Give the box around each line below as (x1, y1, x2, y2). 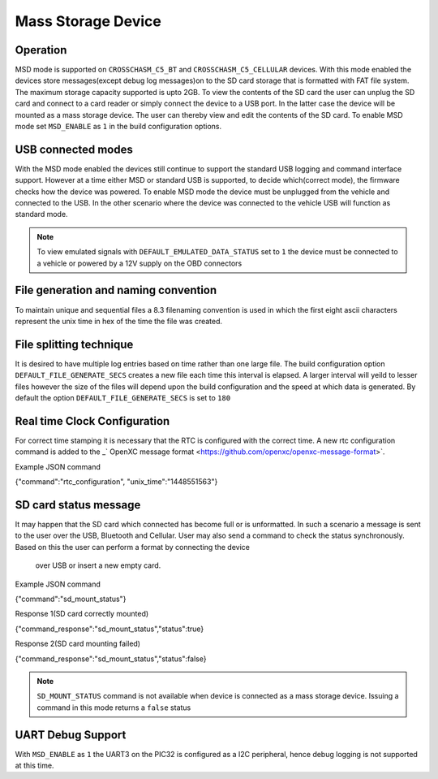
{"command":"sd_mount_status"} (15, 594, 127, 604)
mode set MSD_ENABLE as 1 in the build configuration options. (15, 122, 222, 132)
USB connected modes (15, 142, 133, 156)
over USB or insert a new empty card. (35, 560, 161, 570)
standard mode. (15, 210, 68, 219)
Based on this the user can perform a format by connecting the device (15, 542, 251, 552)
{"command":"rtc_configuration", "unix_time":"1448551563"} (15, 477, 218, 487)
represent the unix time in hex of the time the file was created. (15, 316, 223, 326)
